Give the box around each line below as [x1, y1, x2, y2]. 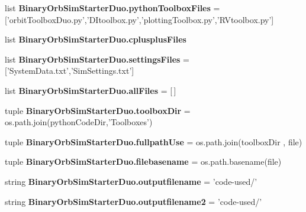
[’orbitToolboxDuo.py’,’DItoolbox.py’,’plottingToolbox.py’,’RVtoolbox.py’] [5, 13, 274, 25]
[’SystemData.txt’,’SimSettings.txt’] [5, 64, 134, 77]
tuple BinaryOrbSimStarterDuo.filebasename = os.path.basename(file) [5, 155, 282, 168]
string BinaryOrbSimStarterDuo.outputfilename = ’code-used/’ [5, 175, 257, 187]
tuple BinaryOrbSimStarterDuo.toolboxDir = [5, 104, 191, 116]
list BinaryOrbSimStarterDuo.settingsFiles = [5, 53, 189, 65]
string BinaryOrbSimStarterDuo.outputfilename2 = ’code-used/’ [5, 195, 262, 207]
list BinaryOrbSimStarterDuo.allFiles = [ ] [5, 84, 176, 96]
